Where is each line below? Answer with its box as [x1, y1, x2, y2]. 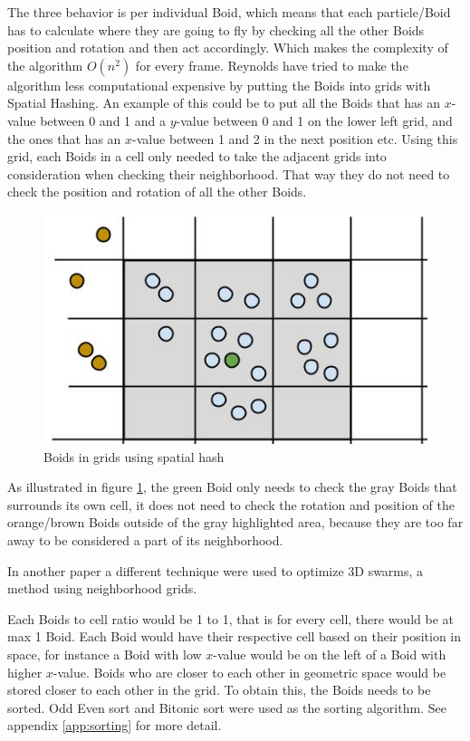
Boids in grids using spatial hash [43, 447, 225, 466]
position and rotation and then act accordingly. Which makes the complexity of [7, 38, 448, 57]
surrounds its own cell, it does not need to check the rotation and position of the [7, 495, 456, 514]
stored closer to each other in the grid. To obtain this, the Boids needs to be [7, 680, 431, 699]
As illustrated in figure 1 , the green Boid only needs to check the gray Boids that [7, 477, 457, 496]
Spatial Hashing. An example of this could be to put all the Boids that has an [7, 93, 441, 112]
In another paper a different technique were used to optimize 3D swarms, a [7, 561, 424, 580]
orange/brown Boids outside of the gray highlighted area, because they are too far [7, 513, 464, 532]
